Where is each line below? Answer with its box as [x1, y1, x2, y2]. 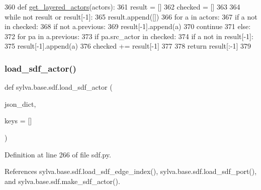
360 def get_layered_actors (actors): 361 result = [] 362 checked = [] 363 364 [5, 2, 240, 12]
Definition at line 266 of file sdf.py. [5, 149, 111, 159]
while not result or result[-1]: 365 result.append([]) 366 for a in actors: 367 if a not [5, 11, 257, 22]
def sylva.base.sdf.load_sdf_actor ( [5, 82, 113, 92]
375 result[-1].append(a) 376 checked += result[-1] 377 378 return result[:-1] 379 [5, 41, 251, 51]
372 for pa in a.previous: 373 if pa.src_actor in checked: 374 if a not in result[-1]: [5, 31, 253, 41]
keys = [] [5, 115, 32, 126]
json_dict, [5, 98, 36, 109]
